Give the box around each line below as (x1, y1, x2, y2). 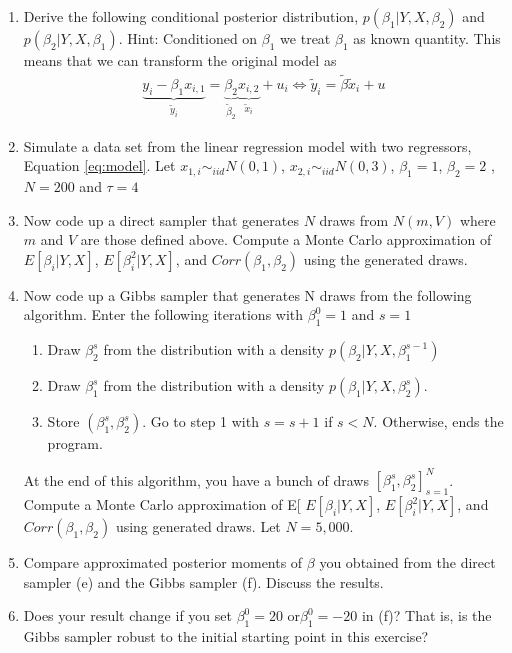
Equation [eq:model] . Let (23, 155, 176, 176)
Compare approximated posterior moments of (23, 552, 303, 573)
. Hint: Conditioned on (118, 28, 258, 48)
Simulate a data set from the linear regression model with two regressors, (23, 135, 472, 156)
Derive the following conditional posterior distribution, (23, 6, 359, 26)
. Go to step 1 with (142, 411, 259, 432)
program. (47, 433, 103, 454)
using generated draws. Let (115, 516, 281, 537)
